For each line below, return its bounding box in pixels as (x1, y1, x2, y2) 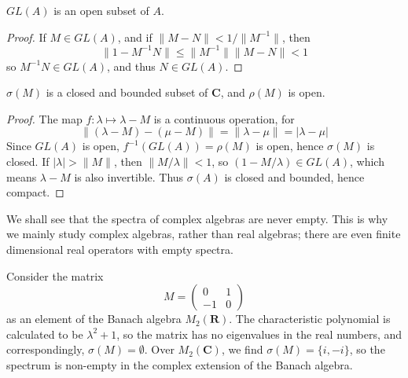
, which (349, 153, 384, 170)
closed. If (6, 153, 50, 170)
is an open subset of (53, 2, 149, 18)
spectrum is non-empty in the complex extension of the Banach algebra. (6, 357, 353, 372)
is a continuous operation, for (153, 110, 295, 127)
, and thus (106, 57, 156, 74)
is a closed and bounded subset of (46, 84, 208, 101)
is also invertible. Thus (74, 168, 184, 185)
